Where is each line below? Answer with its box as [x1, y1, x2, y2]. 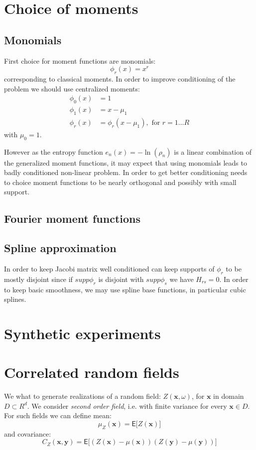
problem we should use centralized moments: [4, 83, 140, 93]
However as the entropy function [4, 146, 103, 157]
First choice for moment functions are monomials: [4, 55, 156, 66]
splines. [4, 294, 26, 304]
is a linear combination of [174, 146, 252, 157]
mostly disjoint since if [4, 273, 73, 284]
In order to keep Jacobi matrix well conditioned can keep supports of [4, 264, 215, 273]
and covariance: [4, 428, 51, 439]
